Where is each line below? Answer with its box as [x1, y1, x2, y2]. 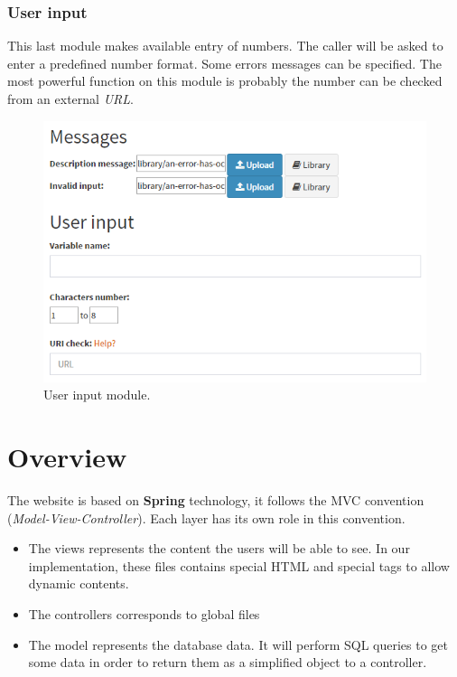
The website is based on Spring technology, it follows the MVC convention [7, 491, 424, 510]
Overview [7, 438, 127, 475]
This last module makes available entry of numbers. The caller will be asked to [7, 36, 443, 55]
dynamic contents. [28, 574, 129, 593]
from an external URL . [7, 89, 134, 108]
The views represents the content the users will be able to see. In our [28, 539, 410, 558]
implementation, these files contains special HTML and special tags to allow [28, 556, 450, 575]
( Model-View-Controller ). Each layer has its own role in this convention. [7, 508, 406, 527]
